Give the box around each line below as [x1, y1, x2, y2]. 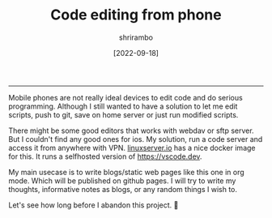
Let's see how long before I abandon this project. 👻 [8, 200, 179, 210]
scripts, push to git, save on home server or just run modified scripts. [8, 109, 239, 119]
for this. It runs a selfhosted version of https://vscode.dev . [8, 152, 202, 161]
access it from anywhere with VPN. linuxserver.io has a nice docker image [8, 143, 256, 152]
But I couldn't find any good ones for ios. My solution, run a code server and [8, 134, 263, 143]
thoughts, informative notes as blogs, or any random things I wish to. [8, 184, 237, 194]
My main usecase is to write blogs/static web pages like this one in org [8, 167, 244, 177]
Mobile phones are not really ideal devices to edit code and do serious [8, 92, 243, 102]
